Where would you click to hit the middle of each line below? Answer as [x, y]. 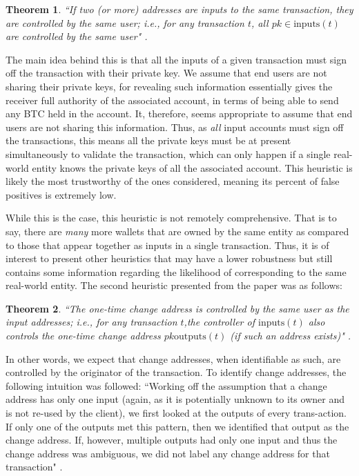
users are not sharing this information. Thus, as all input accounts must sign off [175, 127]
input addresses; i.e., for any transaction [91, 322]
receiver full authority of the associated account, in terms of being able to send [172, 100]
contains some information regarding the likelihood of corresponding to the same [176, 271]
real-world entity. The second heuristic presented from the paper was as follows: [174, 285]
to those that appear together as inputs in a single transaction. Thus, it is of [167, 245]
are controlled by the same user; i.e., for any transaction [125, 22]
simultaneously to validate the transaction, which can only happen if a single [168, 153]
